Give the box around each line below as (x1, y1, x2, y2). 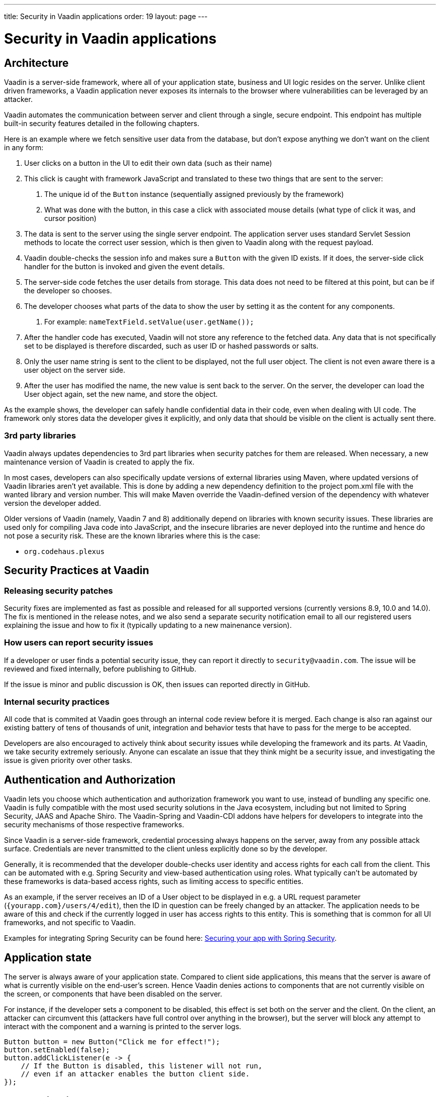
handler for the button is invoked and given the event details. (24, 262, 225, 271)
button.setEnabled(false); (4, 1046, 110, 1054)
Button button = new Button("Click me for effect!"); (4, 1038, 220, 1046)
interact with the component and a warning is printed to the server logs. (4, 1022, 242, 1031)
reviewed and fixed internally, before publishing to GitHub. (4, 664, 196, 673)
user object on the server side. (24, 365, 126, 374)
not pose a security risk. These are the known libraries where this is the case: (4, 531, 260, 540)
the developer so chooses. (24, 286, 112, 295)
